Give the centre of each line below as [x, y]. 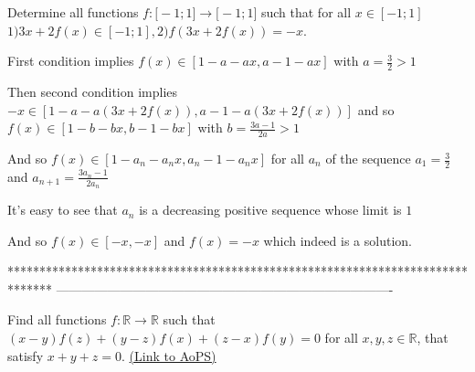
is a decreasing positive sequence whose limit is [270, 210]
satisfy [26, 355]
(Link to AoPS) [173, 355]
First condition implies [71, 61]
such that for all [306, 12]
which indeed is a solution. [338, 240]
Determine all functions [73, 12]
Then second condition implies [93, 92]
